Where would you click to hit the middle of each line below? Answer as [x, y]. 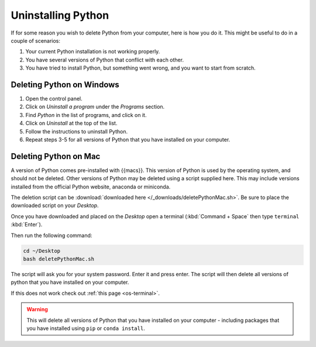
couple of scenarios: [36, 40]
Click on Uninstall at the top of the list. [71, 123]
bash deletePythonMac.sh [59, 259]
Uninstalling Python [60, 15]
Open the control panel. [54, 99]
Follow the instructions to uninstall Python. [77, 131]
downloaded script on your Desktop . [55, 205]
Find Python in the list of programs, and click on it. [86, 115]
